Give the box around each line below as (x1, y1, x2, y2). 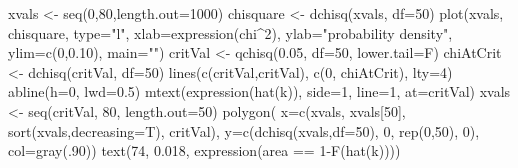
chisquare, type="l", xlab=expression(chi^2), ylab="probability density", (8, 22, 453, 43)
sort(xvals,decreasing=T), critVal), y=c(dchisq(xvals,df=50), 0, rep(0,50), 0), (8, 120, 480, 141)
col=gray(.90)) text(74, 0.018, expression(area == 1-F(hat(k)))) (8, 140, 401, 161)
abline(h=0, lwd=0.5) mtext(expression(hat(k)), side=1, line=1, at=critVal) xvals (8, 81, 511, 102)
